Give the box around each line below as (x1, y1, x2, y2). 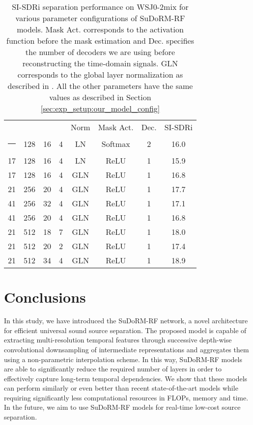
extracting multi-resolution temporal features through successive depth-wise (4, 335, 232, 345)
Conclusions (4, 287, 86, 307)
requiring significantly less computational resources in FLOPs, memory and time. (4, 392, 249, 402)
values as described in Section (49, 91, 151, 103)
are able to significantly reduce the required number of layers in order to (4, 364, 222, 374)
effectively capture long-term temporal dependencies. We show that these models (4, 373, 248, 383)
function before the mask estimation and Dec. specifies (6, 35, 194, 46)
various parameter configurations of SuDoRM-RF (15, 12, 185, 24)
